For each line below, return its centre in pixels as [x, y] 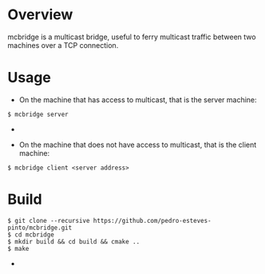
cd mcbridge [35, 234]
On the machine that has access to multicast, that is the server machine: [138, 99]
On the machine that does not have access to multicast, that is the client [138, 145]
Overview [40, 15]
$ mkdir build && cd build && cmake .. [74, 241]
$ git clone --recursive [49, 220]
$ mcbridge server [38, 114]
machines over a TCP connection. [63, 45]
